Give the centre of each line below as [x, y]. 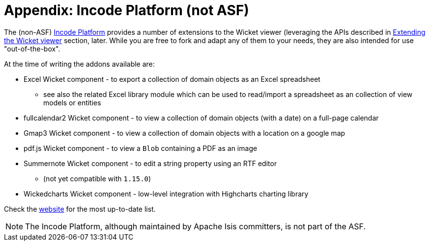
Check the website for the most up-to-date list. [80, 209]
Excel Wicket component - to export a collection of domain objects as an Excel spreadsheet [172, 79]
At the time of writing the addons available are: [79, 64]
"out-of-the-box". [32, 49]
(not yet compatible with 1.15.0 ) [97, 178]
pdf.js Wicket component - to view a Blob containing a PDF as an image [141, 148]
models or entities [72, 102]
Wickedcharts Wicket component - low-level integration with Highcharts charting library [166, 194]
